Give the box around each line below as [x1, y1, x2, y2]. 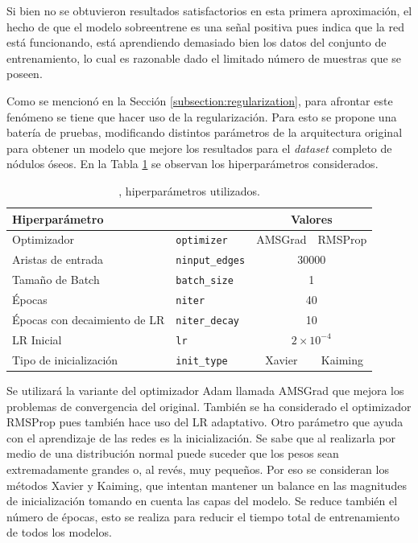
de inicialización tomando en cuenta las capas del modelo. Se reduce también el [6, 492, 398, 509]
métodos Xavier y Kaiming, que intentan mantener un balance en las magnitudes [6, 476, 407, 493]
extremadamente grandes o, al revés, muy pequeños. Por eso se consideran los [6, 460, 389, 477]
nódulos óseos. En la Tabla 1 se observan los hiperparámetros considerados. [6, 155, 379, 172]
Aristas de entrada [12, 251, 104, 268]
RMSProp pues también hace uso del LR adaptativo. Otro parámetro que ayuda [6, 413, 404, 430]
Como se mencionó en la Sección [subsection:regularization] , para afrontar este [6, 92, 393, 109]
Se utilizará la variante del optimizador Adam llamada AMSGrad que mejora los [6, 381, 404, 398]
